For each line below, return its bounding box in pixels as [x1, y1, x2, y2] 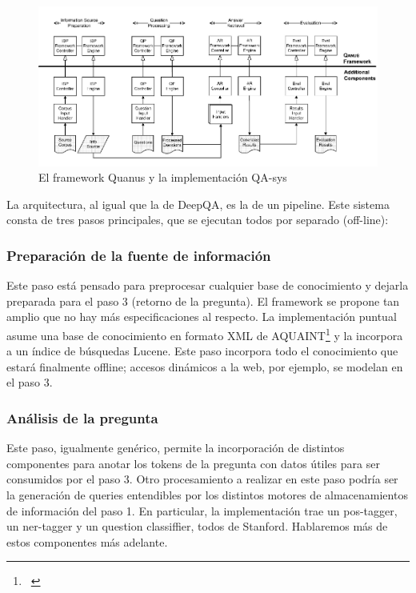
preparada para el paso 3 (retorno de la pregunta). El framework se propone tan [6, 292, 400, 309]
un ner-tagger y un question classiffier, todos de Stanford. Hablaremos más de [6, 518, 388, 535]
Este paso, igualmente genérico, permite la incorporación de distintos [6, 439, 345, 456]
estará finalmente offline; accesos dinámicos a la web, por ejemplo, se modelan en [6, 358, 403, 375]
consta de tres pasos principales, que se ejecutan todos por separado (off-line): [6, 211, 389, 228]
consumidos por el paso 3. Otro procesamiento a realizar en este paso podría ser [6, 471, 398, 487]
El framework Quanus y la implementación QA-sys [38, 169, 287, 186]
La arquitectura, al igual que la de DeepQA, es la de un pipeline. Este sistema [6, 195, 390, 212]
